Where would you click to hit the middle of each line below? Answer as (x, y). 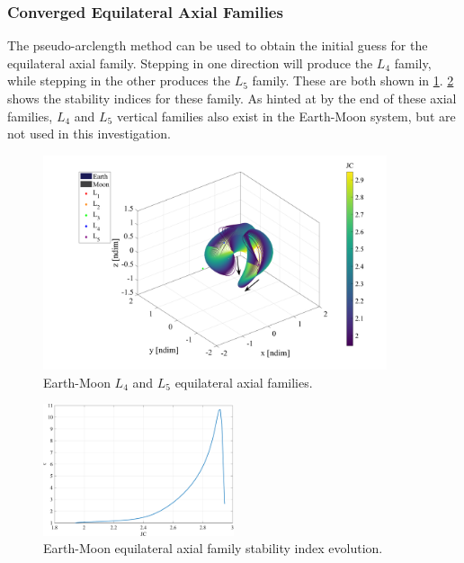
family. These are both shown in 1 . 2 (353, 80)
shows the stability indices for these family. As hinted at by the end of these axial (232, 98)
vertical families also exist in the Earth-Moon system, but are (286, 116)
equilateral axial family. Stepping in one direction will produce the (190, 63)
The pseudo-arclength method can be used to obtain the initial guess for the (218, 45)
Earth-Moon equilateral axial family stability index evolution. (213, 548)
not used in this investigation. (89, 134)
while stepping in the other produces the (119, 80)
